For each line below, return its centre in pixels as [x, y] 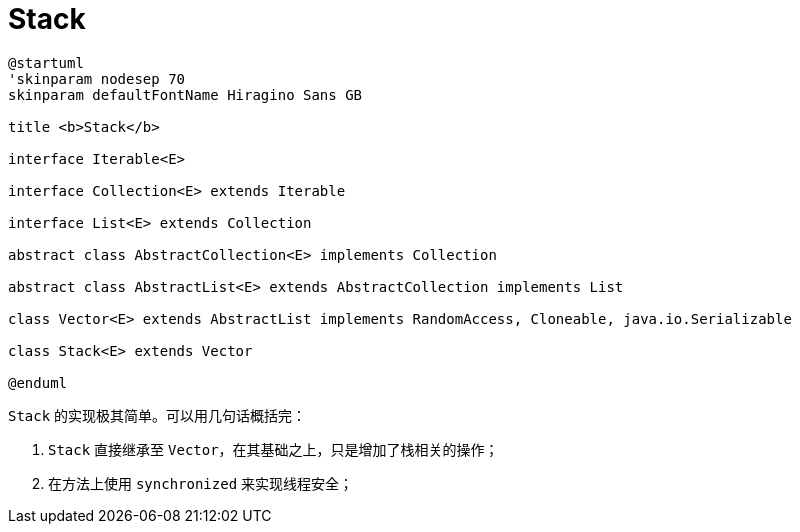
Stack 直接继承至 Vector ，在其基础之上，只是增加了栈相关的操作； [273, 449]
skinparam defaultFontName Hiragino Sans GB [185, 94]
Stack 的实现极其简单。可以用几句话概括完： [157, 415]
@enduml [38, 382]
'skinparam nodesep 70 [97, 78]
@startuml [46, 62]
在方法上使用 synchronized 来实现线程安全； [201, 483]
